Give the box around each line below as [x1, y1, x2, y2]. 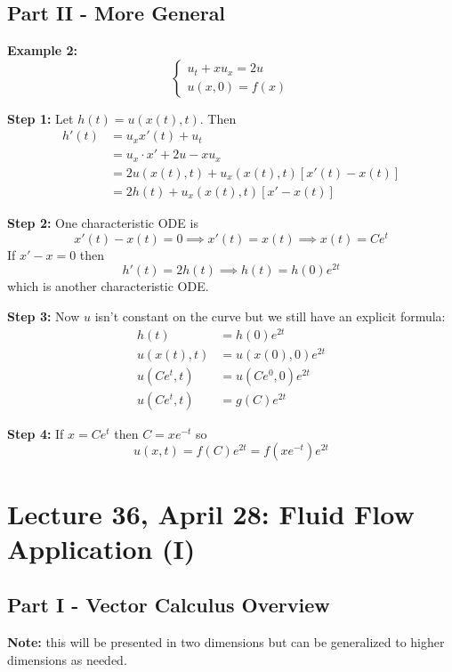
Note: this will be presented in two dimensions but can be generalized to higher [7, 633, 445, 652]
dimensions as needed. [7, 650, 127, 668]
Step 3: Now [7, 306, 80, 325]
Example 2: [7, 41, 77, 60]
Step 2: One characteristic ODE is [7, 213, 198, 231]
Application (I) [7, 530, 196, 566]
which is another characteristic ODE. [7, 277, 209, 296]
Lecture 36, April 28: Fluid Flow [7, 495, 415, 531]
